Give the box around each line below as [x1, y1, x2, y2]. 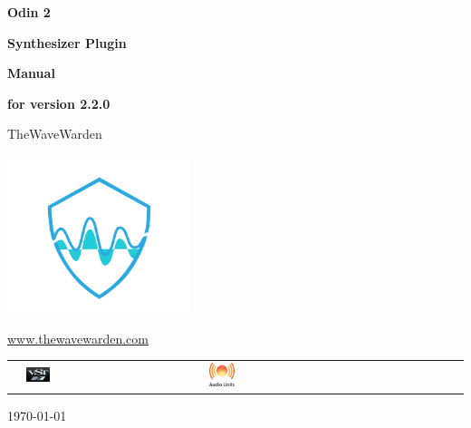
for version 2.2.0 [7, 93, 111, 112]
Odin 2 [7, 3, 51, 21]
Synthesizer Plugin [7, 33, 127, 52]
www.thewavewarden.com [7, 328, 149, 347]
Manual [7, 63, 55, 83]
